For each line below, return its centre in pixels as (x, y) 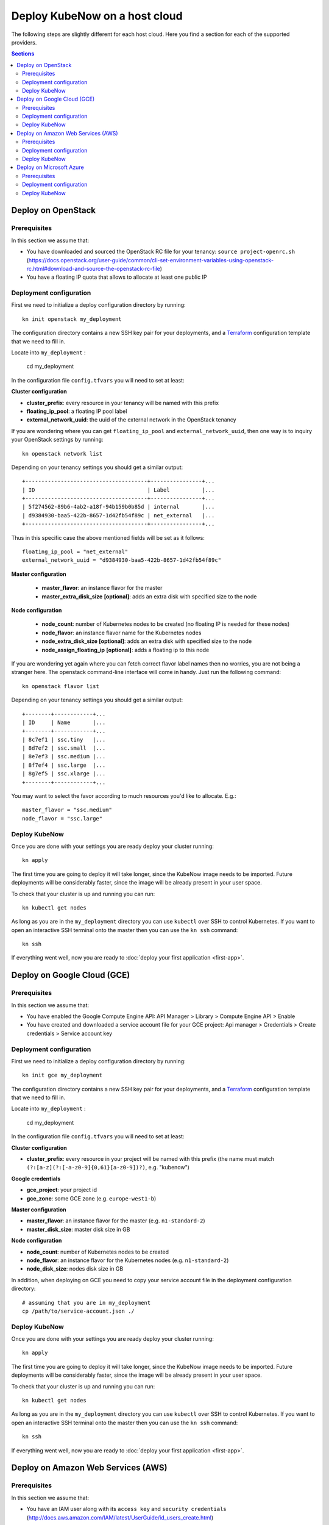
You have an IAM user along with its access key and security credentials (126, 1509)
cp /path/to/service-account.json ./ (79, 1311)
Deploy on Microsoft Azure (51, 167)
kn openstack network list (62, 454)
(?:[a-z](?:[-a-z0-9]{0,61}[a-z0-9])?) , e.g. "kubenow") (108, 1168)
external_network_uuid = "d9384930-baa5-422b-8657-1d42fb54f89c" (122, 560)
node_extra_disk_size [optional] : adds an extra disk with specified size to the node (147, 641)
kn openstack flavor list (61, 686)
